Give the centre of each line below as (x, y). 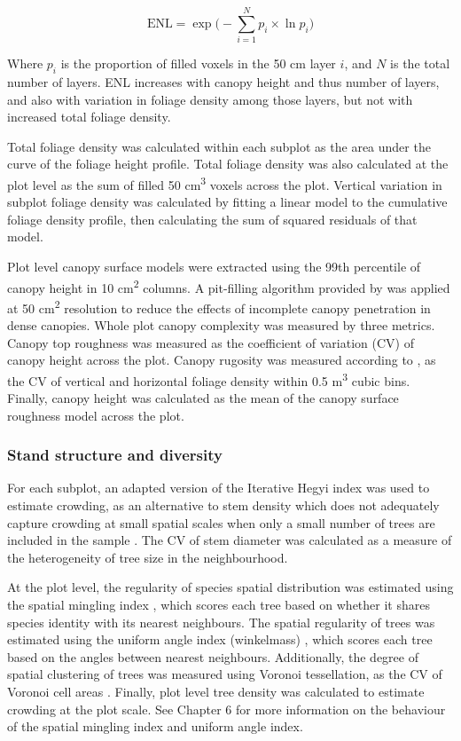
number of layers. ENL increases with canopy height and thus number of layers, (223, 81)
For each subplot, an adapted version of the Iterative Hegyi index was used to (219, 488)
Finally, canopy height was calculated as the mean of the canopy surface (203, 398)
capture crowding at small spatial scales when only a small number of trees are (221, 522)
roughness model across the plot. (96, 415)
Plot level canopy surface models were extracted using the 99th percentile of (214, 266)
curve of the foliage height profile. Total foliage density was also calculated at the (228, 164)
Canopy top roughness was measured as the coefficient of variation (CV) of (211, 342)
